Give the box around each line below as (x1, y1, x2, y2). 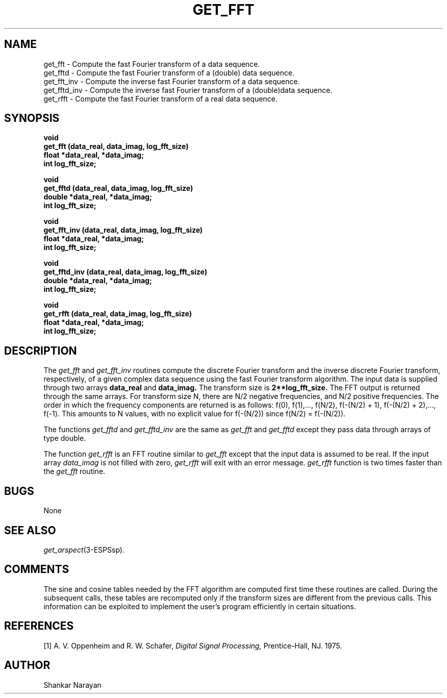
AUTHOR (4, 659, 51, 672)
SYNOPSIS (4, 112, 60, 125)
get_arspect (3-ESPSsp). (43, 545, 125, 554)
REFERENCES (4, 619, 74, 633)
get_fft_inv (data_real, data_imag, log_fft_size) (43, 226, 203, 235)
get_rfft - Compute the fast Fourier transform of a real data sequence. (43, 94, 278, 103)
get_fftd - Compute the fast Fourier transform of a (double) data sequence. (43, 68, 294, 77)
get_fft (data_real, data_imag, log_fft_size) (43, 142, 189, 151)
